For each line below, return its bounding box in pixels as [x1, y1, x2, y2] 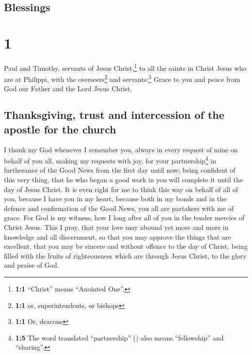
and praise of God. [4, 260, 59, 270]
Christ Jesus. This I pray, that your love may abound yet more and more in [4, 222, 229, 232]
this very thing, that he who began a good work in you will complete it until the [4, 175, 243, 185]
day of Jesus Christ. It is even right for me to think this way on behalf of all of [4, 184, 238, 194]
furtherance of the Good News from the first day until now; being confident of [4, 165, 236, 175]
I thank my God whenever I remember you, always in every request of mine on [4, 144, 238, 154]
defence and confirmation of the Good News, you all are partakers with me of [4, 203, 234, 213]
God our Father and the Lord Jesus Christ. [4, 83, 132, 94]
